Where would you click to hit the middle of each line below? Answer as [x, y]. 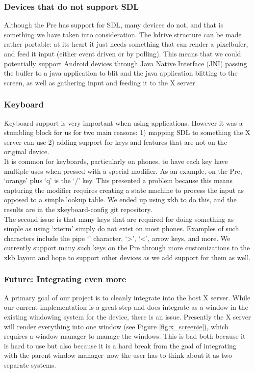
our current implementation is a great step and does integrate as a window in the [126, 307]
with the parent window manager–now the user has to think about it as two [118, 355]
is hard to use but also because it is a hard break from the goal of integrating [120, 345]
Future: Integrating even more [65, 279]
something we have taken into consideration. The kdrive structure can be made [123, 34]
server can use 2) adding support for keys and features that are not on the [115, 142]
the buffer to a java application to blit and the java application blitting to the [121, 73]
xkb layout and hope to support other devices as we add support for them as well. [127, 257]
